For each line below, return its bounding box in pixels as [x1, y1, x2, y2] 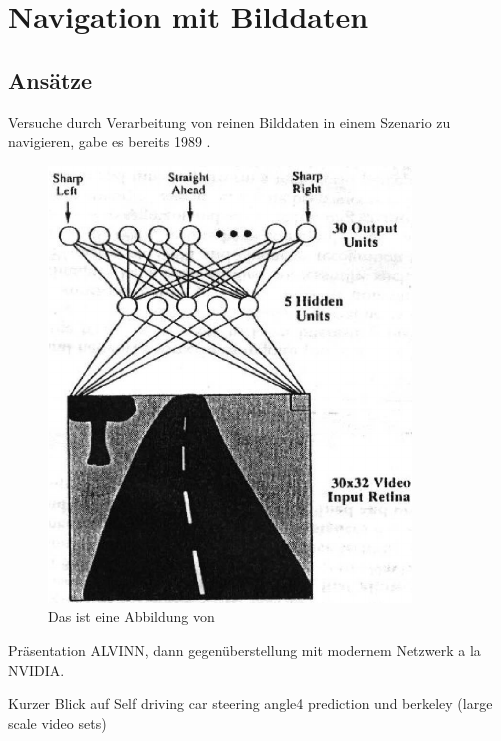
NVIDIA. [8, 659, 65, 680]
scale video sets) [8, 712, 107, 733]
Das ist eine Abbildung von [48, 606, 215, 627]
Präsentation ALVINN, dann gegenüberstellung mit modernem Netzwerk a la [8, 639, 481, 660]
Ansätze [8, 64, 93, 95]
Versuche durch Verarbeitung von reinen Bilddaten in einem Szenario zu [8, 111, 451, 132]
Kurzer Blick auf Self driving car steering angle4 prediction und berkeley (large [8, 693, 493, 714]
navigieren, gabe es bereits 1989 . [8, 131, 211, 152]
